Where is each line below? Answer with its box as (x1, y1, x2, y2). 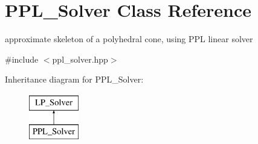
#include (5, 52, 39, 65)
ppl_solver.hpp (52, 52, 108, 65)
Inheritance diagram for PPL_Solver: (5, 73, 144, 86)
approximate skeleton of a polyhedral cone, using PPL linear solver (5, 33, 253, 45)
